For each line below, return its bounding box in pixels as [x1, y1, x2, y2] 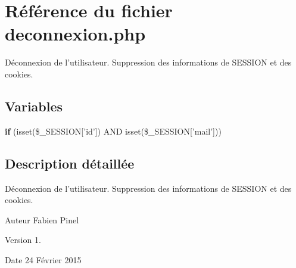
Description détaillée [5, 154, 135, 172]
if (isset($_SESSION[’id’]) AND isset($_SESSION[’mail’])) [5, 124, 222, 137]
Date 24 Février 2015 [5, 253, 82, 266]
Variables [5, 96, 63, 115]
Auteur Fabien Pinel [5, 213, 79, 226]
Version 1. [5, 233, 41, 246]
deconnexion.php [5, 21, 146, 46]
